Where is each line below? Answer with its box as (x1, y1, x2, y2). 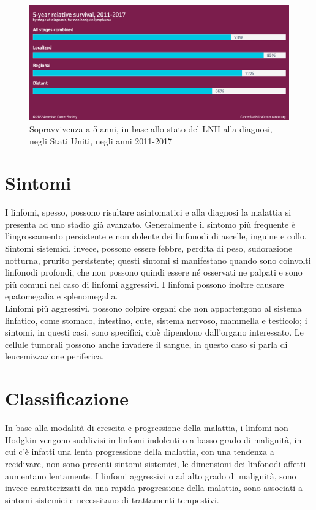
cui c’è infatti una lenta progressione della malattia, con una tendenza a (5, 445, 274, 458)
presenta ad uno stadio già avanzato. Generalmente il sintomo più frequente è (5, 217, 296, 230)
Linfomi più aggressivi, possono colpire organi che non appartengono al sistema (5, 302, 302, 315)
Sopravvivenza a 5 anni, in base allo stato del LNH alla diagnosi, (29, 122, 273, 135)
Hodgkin (5, 433, 37, 446)
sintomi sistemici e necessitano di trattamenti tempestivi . (5, 493, 219, 506)
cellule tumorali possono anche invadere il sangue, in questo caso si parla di (5, 337, 288, 350)
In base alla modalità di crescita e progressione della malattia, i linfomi (5, 421, 272, 434)
